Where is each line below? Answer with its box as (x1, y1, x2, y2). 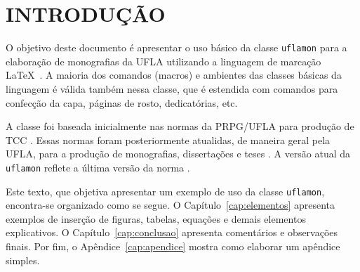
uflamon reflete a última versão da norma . (6, 160, 190, 174)
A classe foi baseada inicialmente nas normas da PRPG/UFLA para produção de (6, 119, 354, 134)
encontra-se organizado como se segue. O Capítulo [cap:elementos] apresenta (6, 197, 335, 212)
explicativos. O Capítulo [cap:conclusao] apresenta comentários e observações (6, 225, 338, 240)
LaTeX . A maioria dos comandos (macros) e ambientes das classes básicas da (6, 67, 342, 82)
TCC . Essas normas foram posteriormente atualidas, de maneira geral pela (6, 132, 331, 147)
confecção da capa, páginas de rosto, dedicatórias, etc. (6, 95, 238, 110)
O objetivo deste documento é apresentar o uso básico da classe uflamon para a (6, 40, 347, 55)
